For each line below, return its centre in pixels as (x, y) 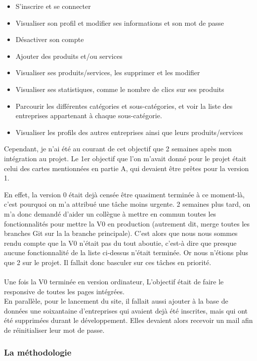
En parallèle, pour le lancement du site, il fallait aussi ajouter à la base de (116, 301)
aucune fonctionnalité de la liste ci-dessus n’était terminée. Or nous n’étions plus (126, 252)
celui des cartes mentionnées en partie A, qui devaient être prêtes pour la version (127, 168)
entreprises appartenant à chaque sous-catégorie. (89, 115)
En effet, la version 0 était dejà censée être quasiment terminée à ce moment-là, (124, 194)
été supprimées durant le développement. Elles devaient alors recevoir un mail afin (128, 320)
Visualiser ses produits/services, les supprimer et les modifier (108, 72)
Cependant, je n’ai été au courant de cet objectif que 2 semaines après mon (118, 149)
